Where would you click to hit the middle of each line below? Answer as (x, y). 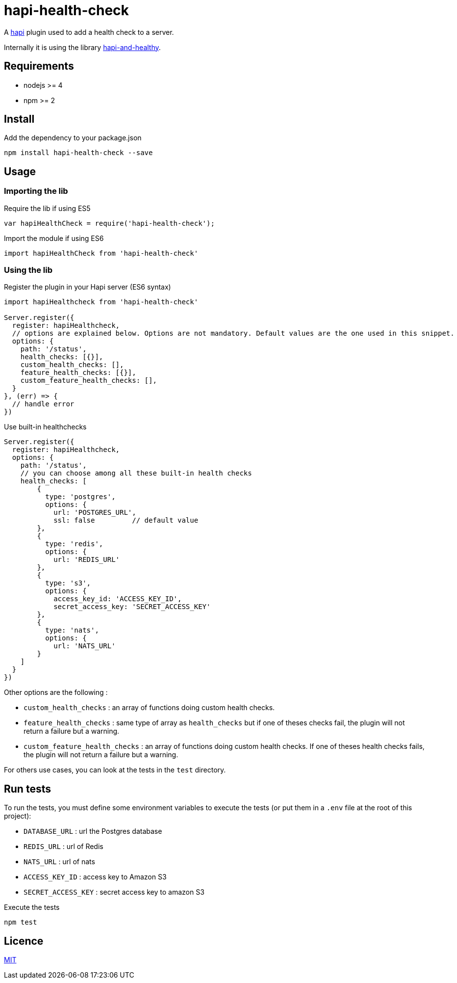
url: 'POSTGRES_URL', (95, 513)
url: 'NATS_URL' (85, 646)
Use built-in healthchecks (45, 427)
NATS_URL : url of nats (59, 862)
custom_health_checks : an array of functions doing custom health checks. (149, 708)
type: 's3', (68, 583)
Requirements (39, 66)
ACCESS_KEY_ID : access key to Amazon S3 (95, 877)
